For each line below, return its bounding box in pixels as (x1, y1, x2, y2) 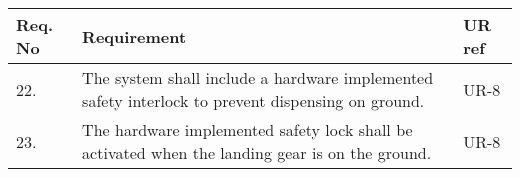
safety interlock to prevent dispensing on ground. (82, 89, 425, 112)
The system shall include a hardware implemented (82, 66, 434, 89)
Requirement (82, 24, 187, 48)
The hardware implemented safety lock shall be (82, 118, 413, 141)
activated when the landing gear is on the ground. (82, 141, 432, 164)
